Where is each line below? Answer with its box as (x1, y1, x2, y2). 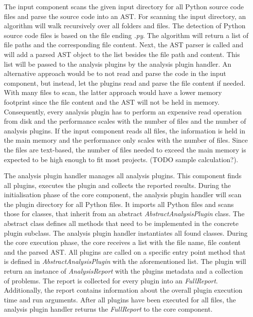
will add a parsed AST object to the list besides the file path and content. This (4, 49, 240, 59)
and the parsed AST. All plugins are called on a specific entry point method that (4, 246, 246, 257)
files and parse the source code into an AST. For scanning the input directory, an (4, 11, 246, 21)
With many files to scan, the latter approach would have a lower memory (4, 87, 222, 97)
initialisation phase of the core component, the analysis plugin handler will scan (4, 189, 242, 200)
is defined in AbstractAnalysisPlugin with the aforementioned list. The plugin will (4, 256, 246, 266)
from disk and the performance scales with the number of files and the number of (4, 116, 246, 126)
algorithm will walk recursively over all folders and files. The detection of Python (4, 20, 246, 31)
